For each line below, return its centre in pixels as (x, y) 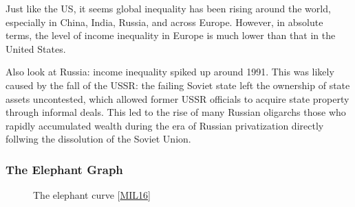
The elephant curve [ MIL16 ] (92, 195)
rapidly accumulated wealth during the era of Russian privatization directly (165, 125)
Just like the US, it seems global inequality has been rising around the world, (168, 8)
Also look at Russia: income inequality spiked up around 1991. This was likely (170, 72)
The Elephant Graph (64, 169)
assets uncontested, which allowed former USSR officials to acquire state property (177, 98)
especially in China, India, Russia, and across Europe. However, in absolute (164, 22)
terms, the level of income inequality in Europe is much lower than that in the (171, 35)
